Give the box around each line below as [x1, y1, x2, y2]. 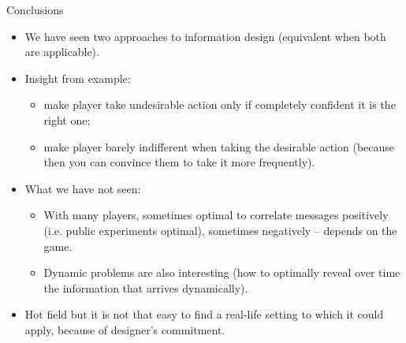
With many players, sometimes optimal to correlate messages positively [43, 207, 389, 223]
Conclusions [6, 2, 64, 17]
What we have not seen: [24, 180, 141, 196]
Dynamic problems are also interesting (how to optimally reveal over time [43, 264, 400, 281]
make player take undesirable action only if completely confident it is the [43, 96, 396, 113]
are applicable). [24, 43, 99, 60]
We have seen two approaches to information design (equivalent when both [24, 28, 386, 44]
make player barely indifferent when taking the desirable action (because [43, 138, 395, 155]
